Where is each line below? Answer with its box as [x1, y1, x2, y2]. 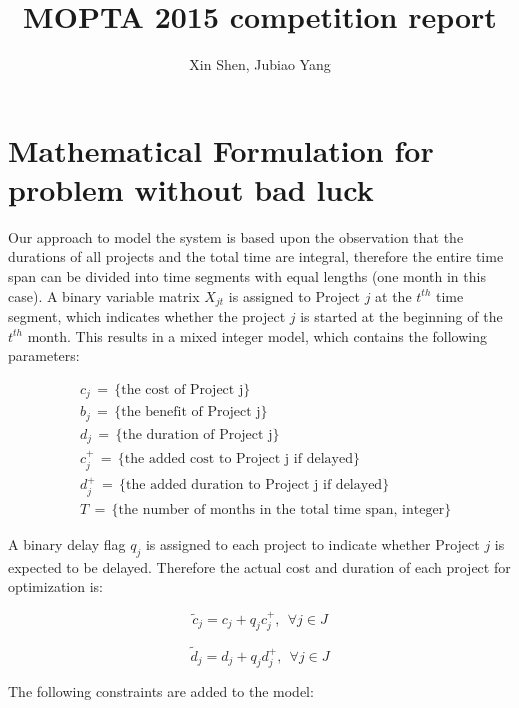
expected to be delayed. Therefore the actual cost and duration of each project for [8, 556, 511, 577]
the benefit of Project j [121, 405, 261, 420]
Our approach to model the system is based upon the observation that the [8, 226, 464, 247]
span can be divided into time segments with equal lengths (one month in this [8, 266, 486, 287]
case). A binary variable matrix [8, 285, 200, 306]
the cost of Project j [121, 382, 244, 397]
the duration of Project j [122, 427, 273, 442]
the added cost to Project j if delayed [124, 452, 353, 467]
